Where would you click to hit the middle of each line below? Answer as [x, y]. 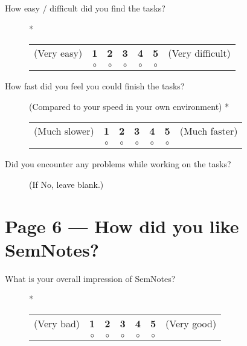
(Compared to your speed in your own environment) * [129, 106]
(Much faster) [209, 131]
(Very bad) [57, 324]
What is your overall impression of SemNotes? [90, 278]
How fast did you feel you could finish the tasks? [95, 86]
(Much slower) [64, 131]
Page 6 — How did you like [122, 226]
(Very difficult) [199, 53]
